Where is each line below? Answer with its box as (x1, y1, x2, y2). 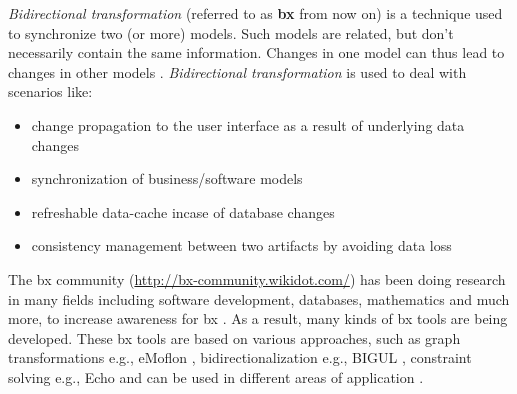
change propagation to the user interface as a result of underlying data (31, 114, 465, 135)
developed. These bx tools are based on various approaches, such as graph (8, 327, 461, 348)
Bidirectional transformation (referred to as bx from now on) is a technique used (8, 3, 503, 23)
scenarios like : (8, 81, 93, 102)
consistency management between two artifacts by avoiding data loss (31, 235, 452, 256)
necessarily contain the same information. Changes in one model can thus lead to (8, 42, 505, 63)
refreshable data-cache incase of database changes (31, 201, 335, 222)
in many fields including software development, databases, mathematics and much (8, 288, 510, 309)
